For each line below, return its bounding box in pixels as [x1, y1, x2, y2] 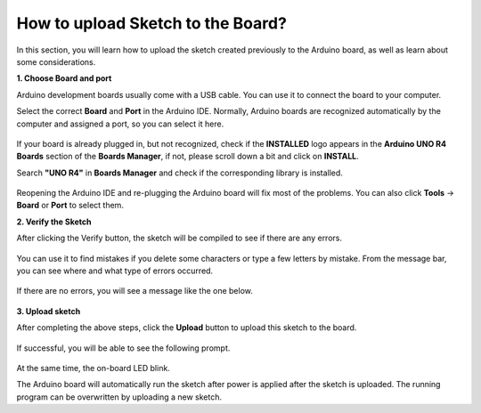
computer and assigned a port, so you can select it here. [16, 118, 224, 129]
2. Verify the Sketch [16, 216, 92, 227]
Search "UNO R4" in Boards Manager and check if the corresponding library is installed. [16, 167, 343, 178]
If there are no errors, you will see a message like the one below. [16, 286, 254, 296]
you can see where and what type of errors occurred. [16, 265, 214, 276]
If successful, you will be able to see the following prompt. [16, 343, 231, 353]
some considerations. [16, 56, 96, 67]
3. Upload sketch [16, 305, 81, 316]
